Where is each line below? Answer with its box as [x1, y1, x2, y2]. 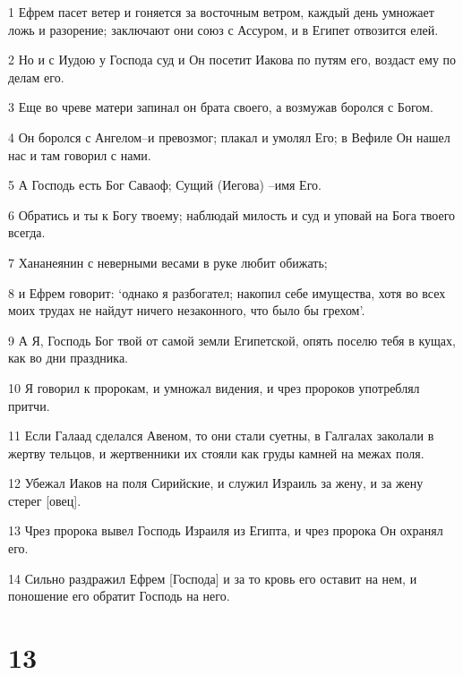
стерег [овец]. [8, 491, 81, 509]
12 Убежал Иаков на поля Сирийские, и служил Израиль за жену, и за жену [8, 474, 424, 492]
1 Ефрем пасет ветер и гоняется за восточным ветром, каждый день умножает [8, 3, 434, 21]
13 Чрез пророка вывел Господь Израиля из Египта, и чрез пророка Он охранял [8, 521, 443, 540]
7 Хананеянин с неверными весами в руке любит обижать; [8, 252, 328, 271]
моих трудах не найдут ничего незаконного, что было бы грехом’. [8, 301, 365, 320]
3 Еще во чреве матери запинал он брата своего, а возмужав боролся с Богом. [8, 98, 433, 116]
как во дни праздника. [8, 348, 129, 367]
